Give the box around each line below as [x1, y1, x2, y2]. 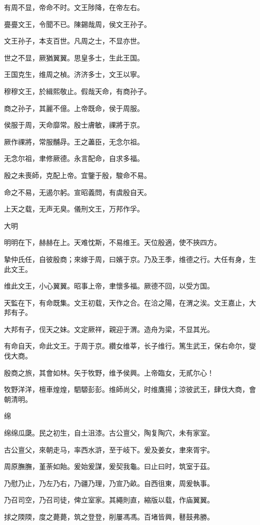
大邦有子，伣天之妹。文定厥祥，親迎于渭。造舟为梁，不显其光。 [4, 323, 214, 334]
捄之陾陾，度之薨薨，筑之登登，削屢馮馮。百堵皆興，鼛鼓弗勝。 [4, 511, 214, 521]
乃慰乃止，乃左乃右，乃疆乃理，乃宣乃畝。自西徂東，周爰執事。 [4, 477, 214, 488]
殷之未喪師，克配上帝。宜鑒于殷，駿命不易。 [4, 169, 151, 180]
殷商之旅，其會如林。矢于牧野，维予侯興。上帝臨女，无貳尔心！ [4, 367, 214, 377]
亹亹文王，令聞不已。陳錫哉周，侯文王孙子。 [4, 18, 151, 29]
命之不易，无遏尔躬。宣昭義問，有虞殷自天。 [4, 186, 151, 197]
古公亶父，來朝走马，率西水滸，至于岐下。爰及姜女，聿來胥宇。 [4, 444, 214, 454]
